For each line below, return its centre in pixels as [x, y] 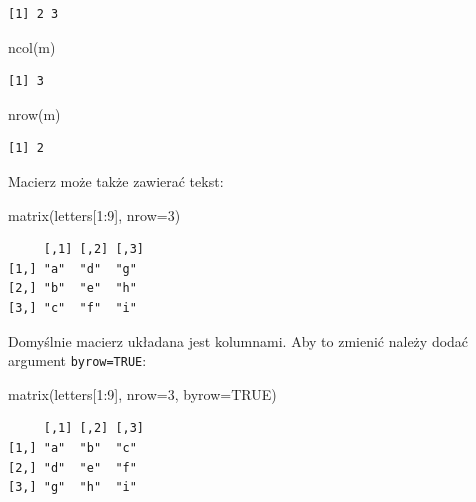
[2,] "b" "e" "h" [72, 288]
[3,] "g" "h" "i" [72, 487]
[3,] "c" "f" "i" [72, 307]
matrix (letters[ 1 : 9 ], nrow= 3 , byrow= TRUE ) [142, 393]
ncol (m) [32, 46]
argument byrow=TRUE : [77, 360]
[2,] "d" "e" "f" [72, 467]
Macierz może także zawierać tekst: [116, 180]
